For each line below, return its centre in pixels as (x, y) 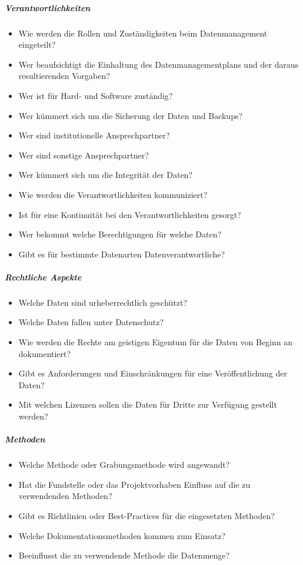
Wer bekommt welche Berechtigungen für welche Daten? (120, 234)
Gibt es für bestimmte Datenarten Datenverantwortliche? (122, 254)
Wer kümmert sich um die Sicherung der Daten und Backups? (131, 115)
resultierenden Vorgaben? (64, 76)
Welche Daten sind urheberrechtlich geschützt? (103, 302)
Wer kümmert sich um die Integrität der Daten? (105, 175)
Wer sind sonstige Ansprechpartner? (84, 155)
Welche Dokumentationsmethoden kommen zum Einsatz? (122, 535)
